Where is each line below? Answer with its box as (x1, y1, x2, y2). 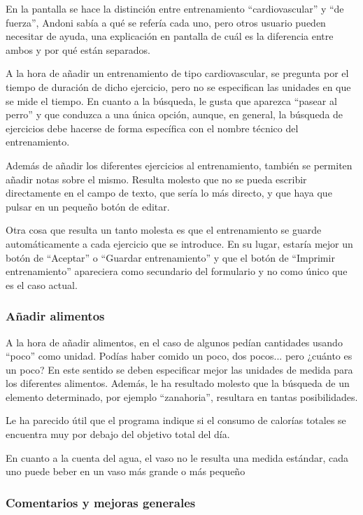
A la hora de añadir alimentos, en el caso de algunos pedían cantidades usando (6, 334, 343, 349)
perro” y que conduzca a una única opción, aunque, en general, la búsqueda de (6, 107, 343, 122)
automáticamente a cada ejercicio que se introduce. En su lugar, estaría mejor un (6, 236, 353, 251)
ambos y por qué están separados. (6, 42, 150, 57)
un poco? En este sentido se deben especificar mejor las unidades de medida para (6, 362, 353, 376)
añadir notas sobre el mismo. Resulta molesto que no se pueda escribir (6, 171, 307, 186)
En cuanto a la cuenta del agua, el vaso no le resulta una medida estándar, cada (6, 450, 349, 465)
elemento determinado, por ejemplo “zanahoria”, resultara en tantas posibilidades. (6, 389, 358, 404)
